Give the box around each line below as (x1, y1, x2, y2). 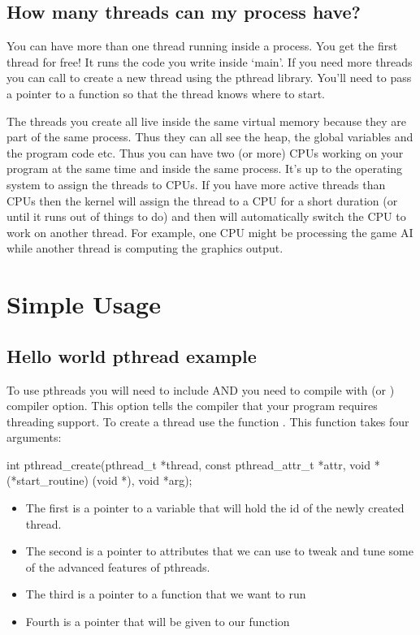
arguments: (6, 429, 62, 446)
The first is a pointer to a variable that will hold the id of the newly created (25, 499, 405, 516)
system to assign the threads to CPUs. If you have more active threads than (6, 175, 386, 192)
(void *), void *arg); (92, 472, 193, 489)
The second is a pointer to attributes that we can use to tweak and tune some (25, 542, 414, 559)
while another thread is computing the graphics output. (6, 240, 284, 257)
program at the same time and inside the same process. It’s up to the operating (6, 160, 403, 177)
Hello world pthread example (6, 343, 257, 368)
